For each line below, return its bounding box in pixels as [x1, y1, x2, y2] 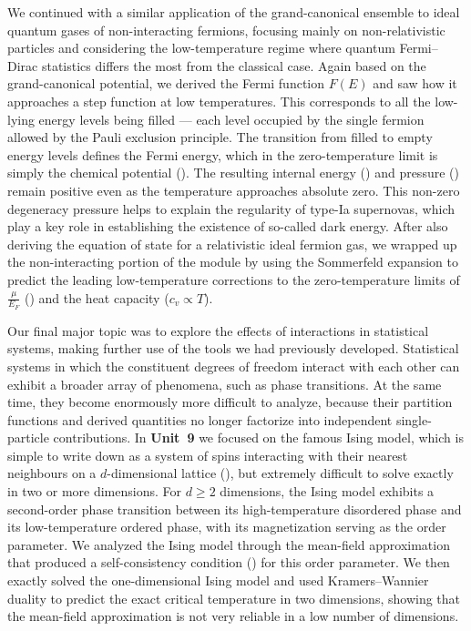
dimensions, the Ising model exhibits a [220, 482, 435, 501]
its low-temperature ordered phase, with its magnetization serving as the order [7, 517, 446, 536]
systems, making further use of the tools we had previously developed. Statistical [7, 339, 459, 358]
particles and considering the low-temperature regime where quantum [7, 38, 395, 57]
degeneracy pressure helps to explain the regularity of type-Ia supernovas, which [7, 198, 456, 218]
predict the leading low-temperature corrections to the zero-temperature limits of [7, 270, 460, 289]
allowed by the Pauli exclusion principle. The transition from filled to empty [7, 127, 433, 147]
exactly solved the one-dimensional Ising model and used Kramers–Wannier [7, 571, 429, 590]
